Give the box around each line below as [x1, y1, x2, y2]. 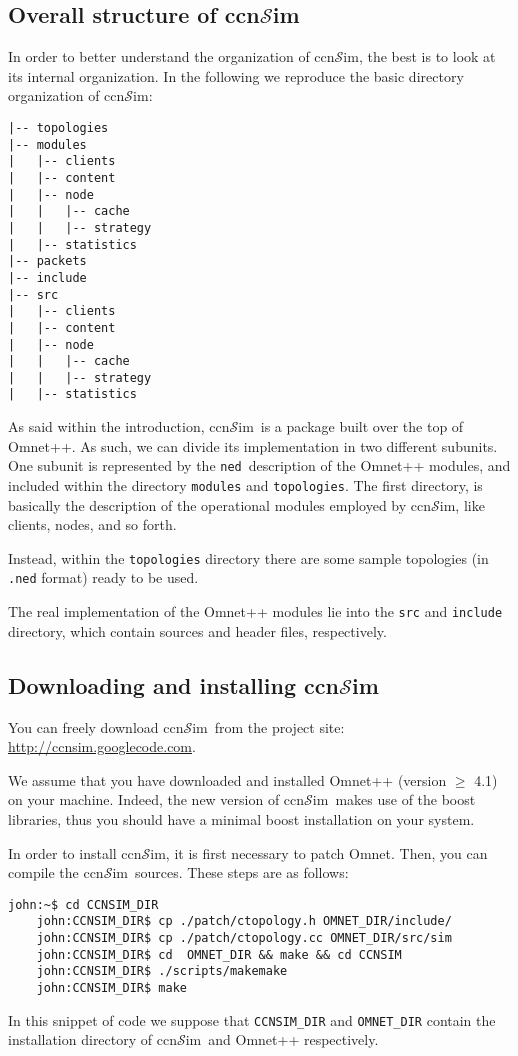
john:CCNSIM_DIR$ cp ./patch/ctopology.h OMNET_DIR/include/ [36, 914, 452, 929]
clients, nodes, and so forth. [8, 514, 177, 535]
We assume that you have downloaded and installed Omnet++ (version [8, 769, 447, 790]
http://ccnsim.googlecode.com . [8, 736, 196, 757]
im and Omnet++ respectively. [185, 1029, 379, 1050]
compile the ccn [8, 862, 104, 883]
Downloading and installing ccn [8, 669, 339, 700]
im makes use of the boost [312, 789, 476, 810]
